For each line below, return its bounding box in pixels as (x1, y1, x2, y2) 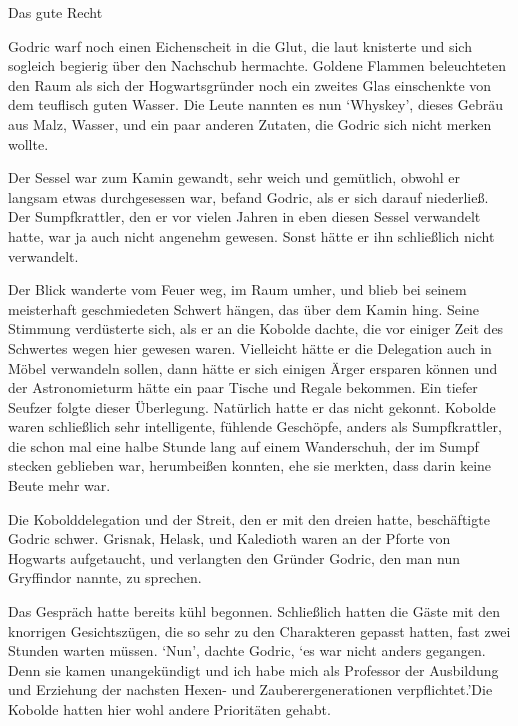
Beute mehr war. (8, 475, 111, 496)
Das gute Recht (8, 2, 103, 22)
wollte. (8, 133, 49, 154)
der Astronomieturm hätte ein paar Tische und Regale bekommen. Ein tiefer (8, 377, 478, 398)
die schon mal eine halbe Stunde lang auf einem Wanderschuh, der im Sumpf (8, 435, 479, 456)
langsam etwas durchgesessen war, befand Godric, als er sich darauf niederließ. (8, 186, 489, 207)
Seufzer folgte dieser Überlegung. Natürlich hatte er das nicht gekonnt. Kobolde (8, 396, 496, 417)
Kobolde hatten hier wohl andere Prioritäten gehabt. (8, 699, 331, 719)
